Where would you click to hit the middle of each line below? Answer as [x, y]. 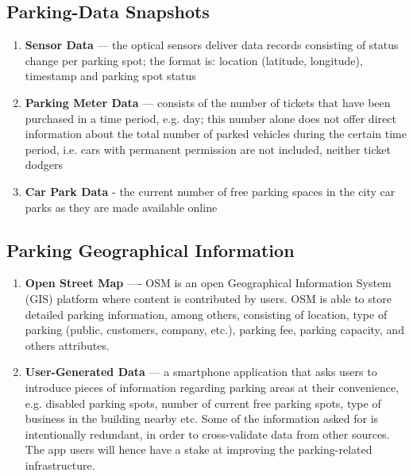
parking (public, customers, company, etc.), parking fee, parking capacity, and [214, 330]
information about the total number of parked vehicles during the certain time [216, 134]
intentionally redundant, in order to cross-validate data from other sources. [207, 434]
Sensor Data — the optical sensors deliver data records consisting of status [212, 45]
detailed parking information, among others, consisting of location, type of [206, 314]
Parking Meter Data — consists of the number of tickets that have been [208, 102]
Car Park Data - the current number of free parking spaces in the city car [210, 191]
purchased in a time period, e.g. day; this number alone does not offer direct [210, 118]
